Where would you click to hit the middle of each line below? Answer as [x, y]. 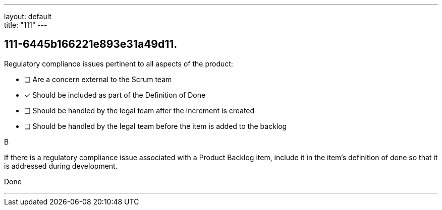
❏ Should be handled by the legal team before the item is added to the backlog [156, 126]
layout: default [28, 16]
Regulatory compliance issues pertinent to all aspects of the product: [119, 63]
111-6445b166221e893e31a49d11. [91, 44]
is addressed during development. [61, 166]
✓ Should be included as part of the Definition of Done [115, 95]
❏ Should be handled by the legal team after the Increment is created [140, 110]
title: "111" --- [26, 25]
